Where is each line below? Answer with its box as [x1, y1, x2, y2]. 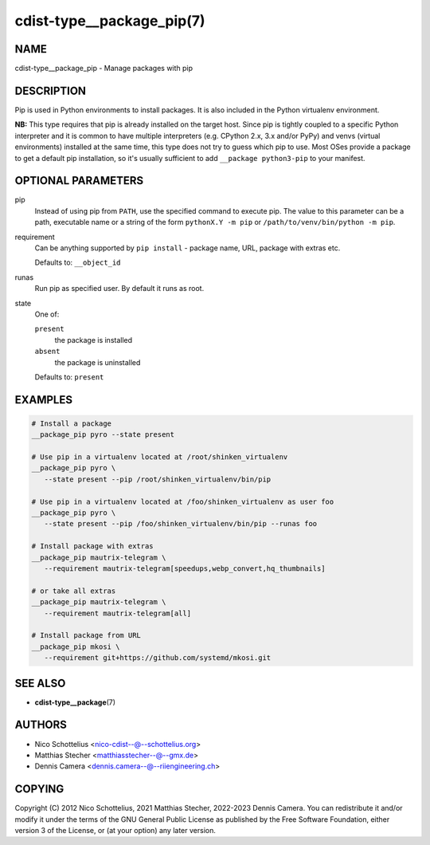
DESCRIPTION [14, 84, 87, 97]
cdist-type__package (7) [34, 698, 115, 707]
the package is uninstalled [54, 357, 141, 367]
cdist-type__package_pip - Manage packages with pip [14, 64, 193, 73]
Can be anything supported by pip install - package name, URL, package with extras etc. [34, 243, 341, 253]
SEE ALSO [14, 676, 66, 690]
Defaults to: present [34, 371, 104, 382]
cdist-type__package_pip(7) [14, 12, 206, 29]
